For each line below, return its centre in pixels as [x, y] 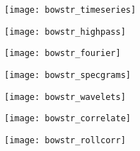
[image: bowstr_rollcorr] [65, 140]
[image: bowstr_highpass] [65, 32]
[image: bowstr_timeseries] [70, 10]
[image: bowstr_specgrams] [68, 75]
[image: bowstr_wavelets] [65, 97]
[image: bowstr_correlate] [68, 119]
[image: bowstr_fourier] [63, 54]
